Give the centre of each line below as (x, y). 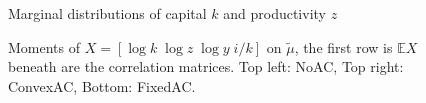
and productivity (274, 13)
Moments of (44, 46)
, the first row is (343, 46)
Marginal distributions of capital (107, 13)
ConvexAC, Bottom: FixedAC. (102, 85)
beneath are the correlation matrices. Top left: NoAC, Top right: (206, 66)
